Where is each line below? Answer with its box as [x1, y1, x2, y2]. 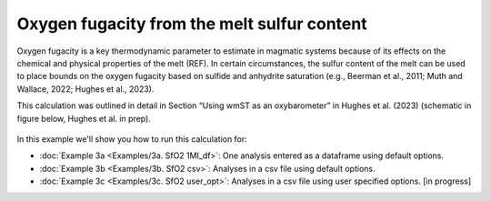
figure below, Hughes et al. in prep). [16, 113, 152, 124]
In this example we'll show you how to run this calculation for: [16, 133, 247, 145]
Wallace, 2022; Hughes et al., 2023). [16, 83, 155, 95]
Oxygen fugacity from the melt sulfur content [16, 14, 367, 34]
